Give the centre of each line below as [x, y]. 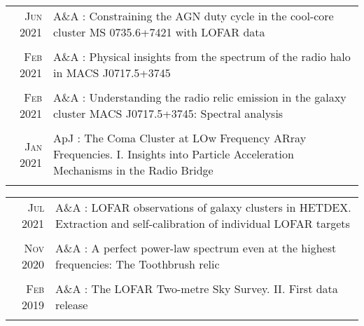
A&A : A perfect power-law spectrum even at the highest [196, 248]
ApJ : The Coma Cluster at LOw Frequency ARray [180, 138]
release [72, 305]
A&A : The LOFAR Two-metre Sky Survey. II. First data [197, 288]
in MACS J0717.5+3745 [112, 73]
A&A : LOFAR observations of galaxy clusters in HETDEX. [203, 207]
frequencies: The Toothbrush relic [138, 264]
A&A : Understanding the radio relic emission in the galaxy [200, 97]
